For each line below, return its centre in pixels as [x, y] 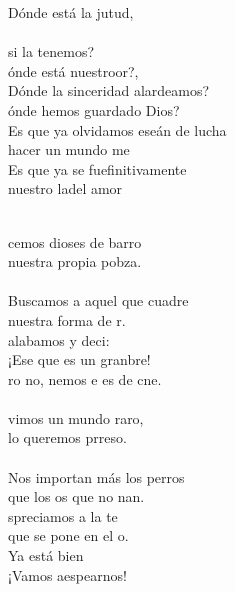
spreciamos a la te [63, 515]
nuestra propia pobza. [75, 261]
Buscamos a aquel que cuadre [98, 300]
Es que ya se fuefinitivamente [97, 168]
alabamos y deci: [59, 339]
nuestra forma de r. [67, 319]
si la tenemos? [51, 51]
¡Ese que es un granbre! [79, 359]
